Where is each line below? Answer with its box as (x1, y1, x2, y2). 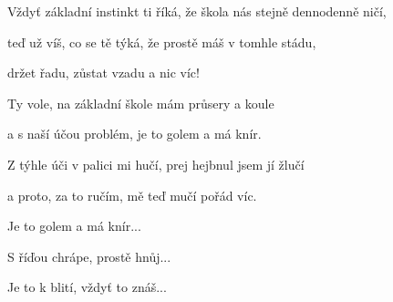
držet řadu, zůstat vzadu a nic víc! (7, 63, 200, 82)
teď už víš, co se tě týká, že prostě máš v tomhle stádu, (7, 32, 316, 51)
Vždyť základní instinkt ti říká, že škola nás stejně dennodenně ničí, (7, 2, 387, 20)
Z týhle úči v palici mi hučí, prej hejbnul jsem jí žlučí (7, 154, 305, 173)
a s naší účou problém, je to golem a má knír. (7, 124, 262, 143)
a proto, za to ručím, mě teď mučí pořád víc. (7, 185, 257, 204)
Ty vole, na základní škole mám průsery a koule (7, 93, 274, 112)
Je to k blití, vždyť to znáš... (7, 277, 167, 297)
